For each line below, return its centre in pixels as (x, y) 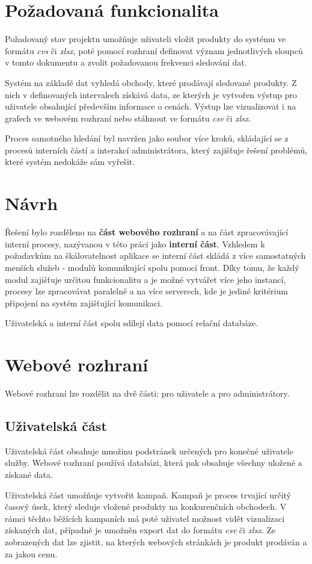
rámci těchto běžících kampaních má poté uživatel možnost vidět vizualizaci (145, 518)
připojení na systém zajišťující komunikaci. (84, 302)
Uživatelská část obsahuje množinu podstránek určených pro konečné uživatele (149, 451)
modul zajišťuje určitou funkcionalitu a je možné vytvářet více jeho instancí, (145, 279)
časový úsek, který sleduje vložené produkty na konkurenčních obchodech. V (146, 507)
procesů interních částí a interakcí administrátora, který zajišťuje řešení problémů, (156, 150)
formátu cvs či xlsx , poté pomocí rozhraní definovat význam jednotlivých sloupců (154, 50)
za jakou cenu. (31, 553)
